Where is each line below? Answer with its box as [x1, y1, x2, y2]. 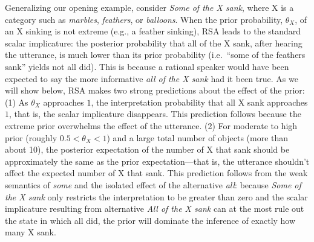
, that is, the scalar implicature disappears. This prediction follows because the [9, 107, 301, 120]
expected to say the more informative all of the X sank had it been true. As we [5, 72, 298, 84]
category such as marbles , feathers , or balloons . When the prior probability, [5, 13, 283, 25]
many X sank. [5, 226, 56, 238]
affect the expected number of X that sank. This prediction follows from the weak [5, 167, 308, 179]
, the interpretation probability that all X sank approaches [91, 95, 308, 108]
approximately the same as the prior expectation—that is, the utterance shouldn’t [5, 154, 310, 167]
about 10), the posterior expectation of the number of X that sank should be [5, 143, 290, 156]
